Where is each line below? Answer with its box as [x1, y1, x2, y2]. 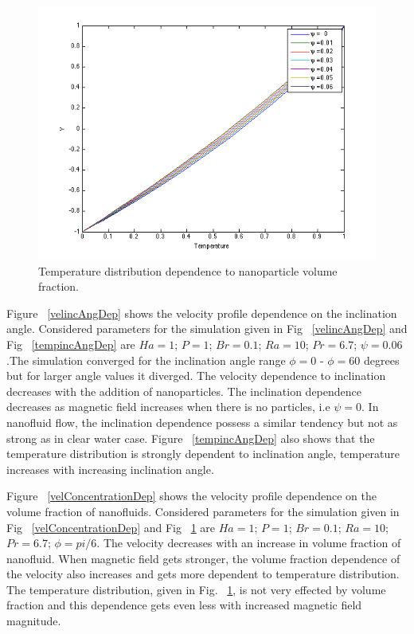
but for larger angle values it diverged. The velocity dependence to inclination [6, 367, 386, 384]
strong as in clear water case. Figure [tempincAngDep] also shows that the [6, 429, 375, 446]
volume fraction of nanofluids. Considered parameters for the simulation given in [6, 503, 400, 519]
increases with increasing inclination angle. [6, 460, 214, 477]
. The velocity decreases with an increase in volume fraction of [96, 534, 401, 551]
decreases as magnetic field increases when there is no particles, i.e [6, 398, 330, 415]
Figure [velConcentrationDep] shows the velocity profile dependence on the [6, 487, 377, 504]
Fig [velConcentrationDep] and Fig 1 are [6, 519, 216, 535]
